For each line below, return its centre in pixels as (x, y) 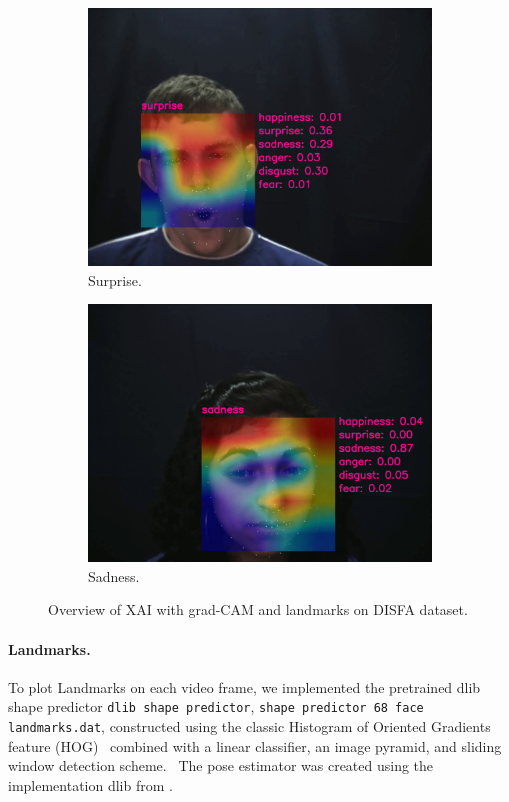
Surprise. (115, 279)
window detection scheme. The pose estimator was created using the (221, 765)
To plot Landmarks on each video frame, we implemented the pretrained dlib (244, 686)
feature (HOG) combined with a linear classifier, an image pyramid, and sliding (255, 745)
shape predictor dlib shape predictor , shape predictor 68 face (216, 706)
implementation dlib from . (90, 784)
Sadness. (114, 575)
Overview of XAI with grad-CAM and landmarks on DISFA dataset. (258, 609)
